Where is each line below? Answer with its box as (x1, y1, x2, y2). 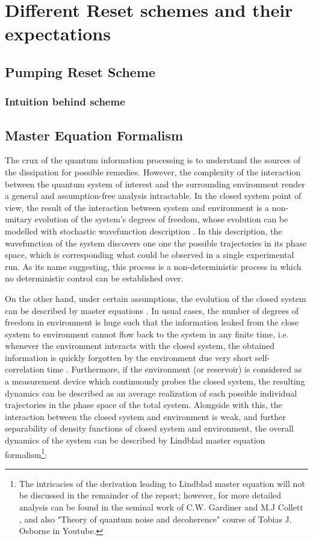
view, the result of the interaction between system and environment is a (5, 201, 270, 213)
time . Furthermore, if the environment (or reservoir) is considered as (47, 363, 302, 375)
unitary (5, 213, 32, 225)
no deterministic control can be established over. (5, 272, 184, 284)
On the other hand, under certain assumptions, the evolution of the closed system (5, 292, 306, 304)
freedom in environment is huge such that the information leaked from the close (5, 316, 299, 328)
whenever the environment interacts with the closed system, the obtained (5, 339, 274, 352)
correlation (5, 363, 45, 375)
